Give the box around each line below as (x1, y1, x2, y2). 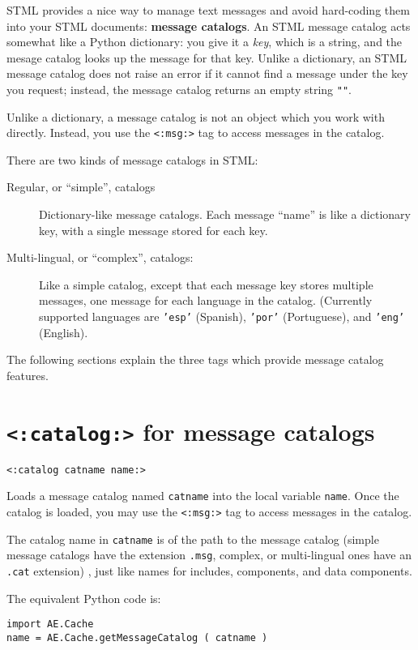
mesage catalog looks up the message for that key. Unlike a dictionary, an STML (6, 49, 407, 66)
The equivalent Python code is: (6, 589, 161, 606)
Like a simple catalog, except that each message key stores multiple (39, 276, 373, 293)
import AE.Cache (6, 618, 94, 631)
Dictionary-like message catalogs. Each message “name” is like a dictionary (39, 206, 411, 223)
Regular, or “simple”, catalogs (6, 178, 156, 195)
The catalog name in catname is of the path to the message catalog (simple (6, 530, 379, 547)
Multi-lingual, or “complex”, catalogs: (6, 249, 194, 266)
